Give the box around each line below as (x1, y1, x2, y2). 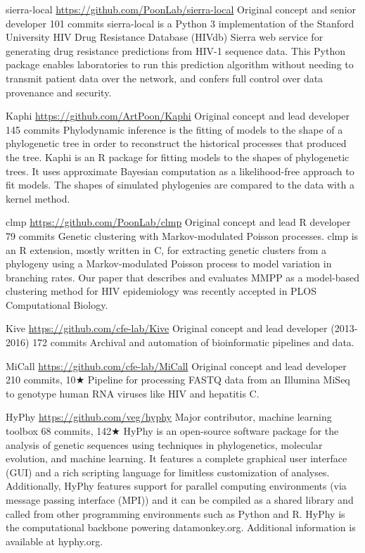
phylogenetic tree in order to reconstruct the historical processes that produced (6, 136, 347, 151)
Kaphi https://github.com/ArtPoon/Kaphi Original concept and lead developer (6, 108, 350, 123)
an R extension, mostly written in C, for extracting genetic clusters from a (6, 242, 327, 257)
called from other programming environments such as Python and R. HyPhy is (6, 506, 345, 521)
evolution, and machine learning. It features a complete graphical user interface (6, 451, 347, 466)
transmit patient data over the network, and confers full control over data (6, 70, 324, 85)
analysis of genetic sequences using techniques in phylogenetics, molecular (6, 437, 323, 452)
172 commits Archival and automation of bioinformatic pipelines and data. (32, 335, 354, 350)
